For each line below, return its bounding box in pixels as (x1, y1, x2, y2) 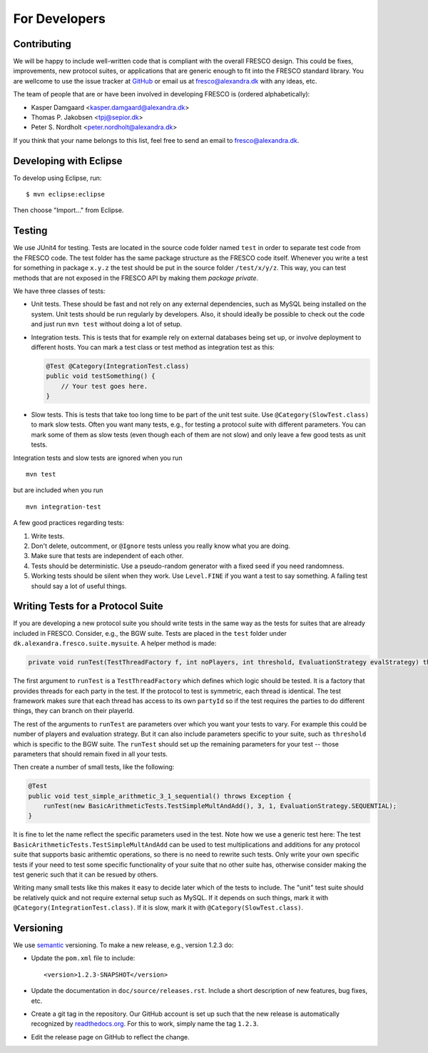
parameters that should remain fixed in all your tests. (13, 749, 168, 758)
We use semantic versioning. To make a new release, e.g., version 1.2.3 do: (13, 941, 234, 949)
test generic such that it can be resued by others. (13, 870, 158, 879)
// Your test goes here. (61, 382, 148, 390)
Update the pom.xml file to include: (31, 954, 136, 962)
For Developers (13, 11, 106, 26)
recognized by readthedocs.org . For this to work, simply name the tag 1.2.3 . (31, 1019, 259, 1028)
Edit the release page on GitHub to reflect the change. (31, 1032, 190, 1041)
